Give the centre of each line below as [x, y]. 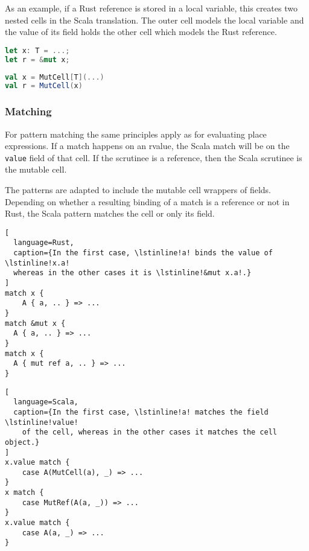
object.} [22, 442]
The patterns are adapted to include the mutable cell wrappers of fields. [138, 189]
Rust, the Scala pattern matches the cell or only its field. [110, 213]
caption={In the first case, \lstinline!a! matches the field [141, 412]
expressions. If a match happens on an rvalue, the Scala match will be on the [147, 146]
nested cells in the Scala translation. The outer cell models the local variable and [154, 20]
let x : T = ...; [37, 50]
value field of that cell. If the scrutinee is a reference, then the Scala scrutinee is [154, 157]
